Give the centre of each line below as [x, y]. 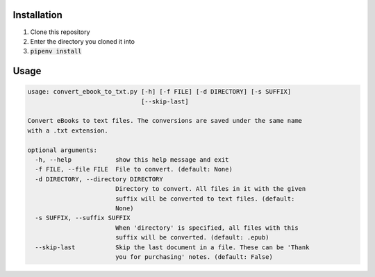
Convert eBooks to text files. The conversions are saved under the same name [165, 121]
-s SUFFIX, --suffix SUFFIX [83, 218]
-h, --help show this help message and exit [132, 160]
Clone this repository [60, 32]
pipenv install [56, 51]
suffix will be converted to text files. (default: [205, 199]
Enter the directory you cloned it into [83, 41]
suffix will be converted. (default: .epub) [192, 237]
